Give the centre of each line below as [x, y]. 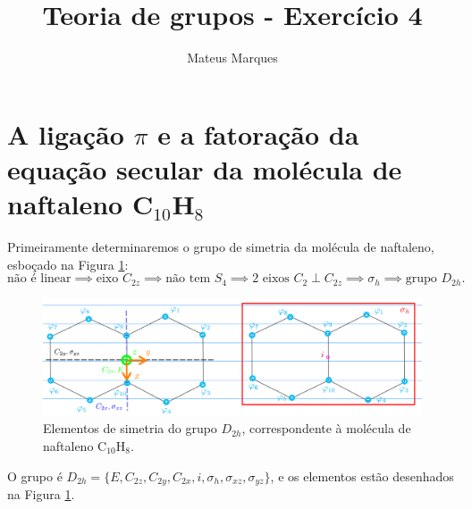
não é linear [39, 279]
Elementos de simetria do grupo [130, 428]
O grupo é [35, 476]
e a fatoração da [258, 134]
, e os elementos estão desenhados [362, 476]
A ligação [66, 134]
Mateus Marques [232, 58]
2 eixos [271, 279]
